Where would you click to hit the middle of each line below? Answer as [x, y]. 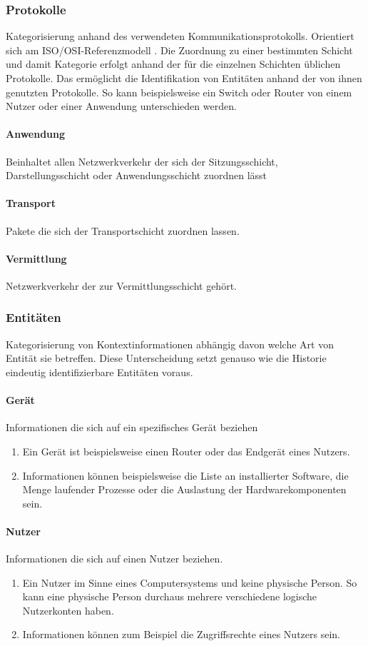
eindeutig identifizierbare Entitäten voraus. [99, 372]
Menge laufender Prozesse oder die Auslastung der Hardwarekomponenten [184, 489]
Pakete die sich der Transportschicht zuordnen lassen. [123, 230]
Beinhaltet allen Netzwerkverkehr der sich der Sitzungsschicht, [142, 161]
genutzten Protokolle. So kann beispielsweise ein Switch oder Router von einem [179, 92]
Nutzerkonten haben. [68, 610]
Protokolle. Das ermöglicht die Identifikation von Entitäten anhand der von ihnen [184, 78]
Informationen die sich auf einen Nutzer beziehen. [114, 559]
